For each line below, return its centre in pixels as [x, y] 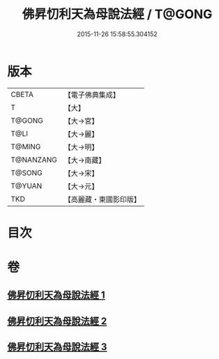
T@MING [26, 146]
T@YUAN [27, 185]
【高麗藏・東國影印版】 [103, 199]
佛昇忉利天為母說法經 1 [56, 295]
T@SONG [27, 173]
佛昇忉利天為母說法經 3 [57, 347]
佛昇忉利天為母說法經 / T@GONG [117, 14]
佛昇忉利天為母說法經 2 [57, 321]
